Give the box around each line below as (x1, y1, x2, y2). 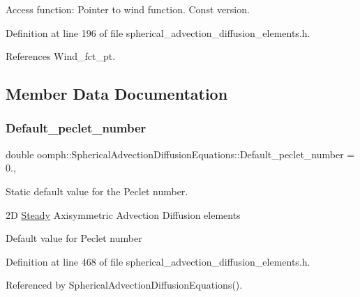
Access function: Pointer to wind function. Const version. (6, 2, 250, 16)
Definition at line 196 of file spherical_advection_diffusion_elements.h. (6, 25, 310, 40)
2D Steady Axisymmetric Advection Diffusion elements (6, 207, 241, 222)
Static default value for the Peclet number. (6, 183, 188, 198)
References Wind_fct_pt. (6, 49, 116, 63)
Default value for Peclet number (6, 231, 142, 245)
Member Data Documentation (6, 83, 228, 105)
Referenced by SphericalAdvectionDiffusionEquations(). (6, 277, 243, 292)
